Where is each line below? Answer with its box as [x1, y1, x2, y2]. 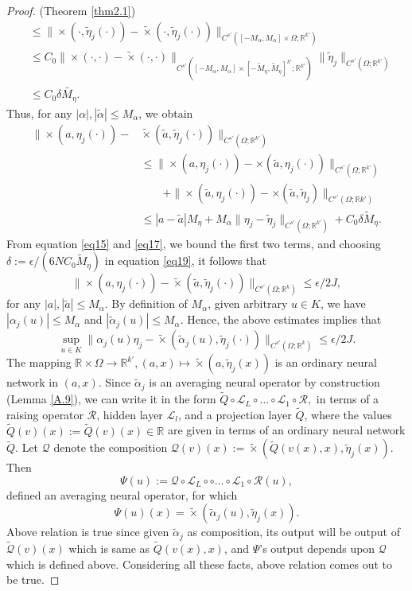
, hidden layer [96, 406, 163, 422]
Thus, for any [6, 104, 72, 121]
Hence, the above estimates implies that [187, 311, 382, 328]
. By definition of [104, 295, 188, 312]
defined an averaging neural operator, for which [6, 486, 238, 503]
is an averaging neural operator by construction [149, 374, 380, 391]
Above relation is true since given [6, 523, 169, 540]
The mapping [6, 354, 72, 371]
